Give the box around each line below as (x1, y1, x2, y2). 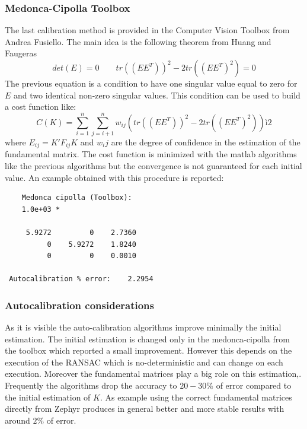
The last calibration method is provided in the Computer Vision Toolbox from (5, 24, 290, 36)
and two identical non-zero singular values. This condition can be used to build (14, 88, 300, 101)
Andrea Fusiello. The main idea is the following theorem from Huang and (5, 35, 271, 47)
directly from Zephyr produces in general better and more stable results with (5, 402, 284, 415)
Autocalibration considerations (5, 297, 154, 312)
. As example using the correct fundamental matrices (100, 390, 292, 403)
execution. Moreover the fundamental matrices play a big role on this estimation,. (5, 367, 302, 380)
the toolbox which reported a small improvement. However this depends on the (5, 344, 292, 357)
